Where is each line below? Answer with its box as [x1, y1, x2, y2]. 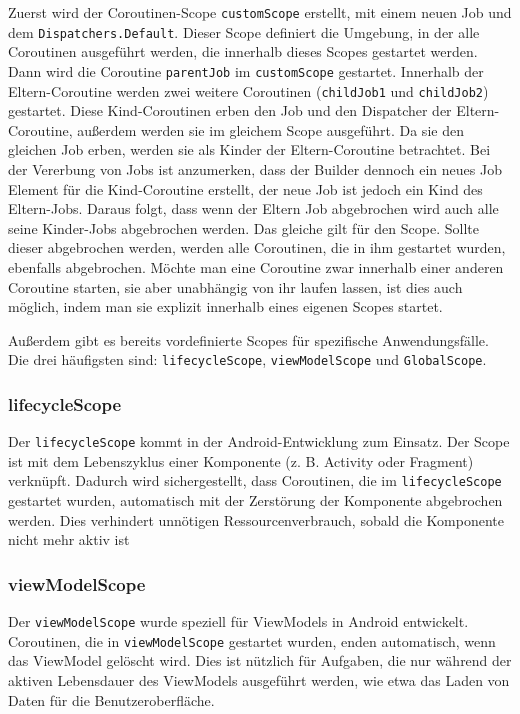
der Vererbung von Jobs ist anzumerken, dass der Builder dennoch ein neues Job [8, 159, 502, 179]
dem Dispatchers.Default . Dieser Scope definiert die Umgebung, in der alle [8, 21, 480, 42]
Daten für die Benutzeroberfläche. [8, 689, 215, 710]
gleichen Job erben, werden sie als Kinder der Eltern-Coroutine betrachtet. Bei [8, 139, 491, 160]
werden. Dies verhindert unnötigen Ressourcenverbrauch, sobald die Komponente [8, 509, 505, 530]
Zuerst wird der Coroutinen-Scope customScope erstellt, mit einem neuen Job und [8, 2, 512, 22]
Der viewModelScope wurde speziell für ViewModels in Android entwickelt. [8, 611, 469, 632]
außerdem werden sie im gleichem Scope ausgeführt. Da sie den [77, 119, 464, 140]
